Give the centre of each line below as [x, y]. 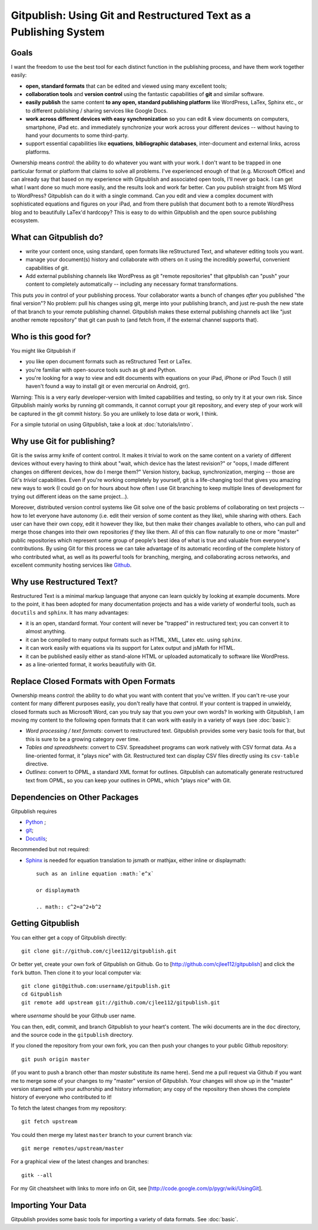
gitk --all [37, 1175]
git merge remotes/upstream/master [73, 1148]
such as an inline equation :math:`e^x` [95, 874]
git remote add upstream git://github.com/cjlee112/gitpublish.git [121, 1002]
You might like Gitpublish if [43, 351]
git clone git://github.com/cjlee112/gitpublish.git [99, 951]
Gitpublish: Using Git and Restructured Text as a [131, 15]
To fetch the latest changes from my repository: [69, 1108]
